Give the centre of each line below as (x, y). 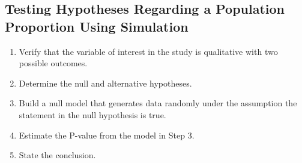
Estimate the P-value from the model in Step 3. (107, 135)
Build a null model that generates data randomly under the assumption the (158, 103)
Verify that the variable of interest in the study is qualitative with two (148, 51)
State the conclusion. (57, 155)
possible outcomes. (53, 63)
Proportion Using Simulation (97, 26)
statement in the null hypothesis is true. (92, 114)
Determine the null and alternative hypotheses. (105, 83)
